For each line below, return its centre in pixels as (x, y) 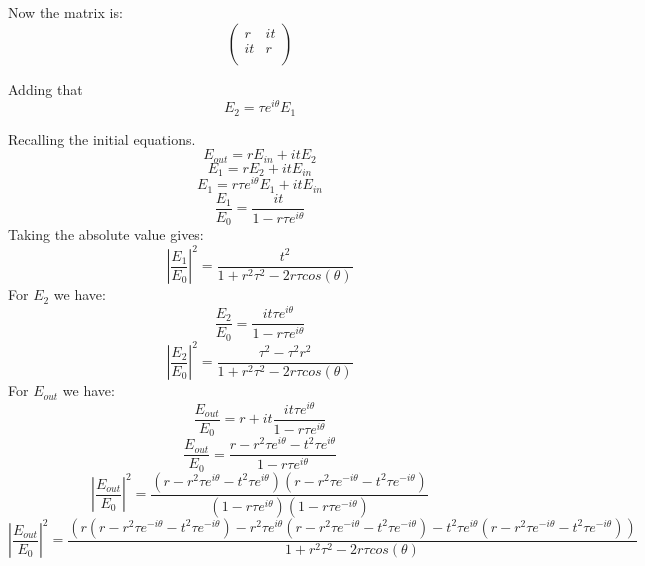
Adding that (45, 88)
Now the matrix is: (65, 12)
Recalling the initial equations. (102, 138)
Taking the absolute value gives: (106, 234)
